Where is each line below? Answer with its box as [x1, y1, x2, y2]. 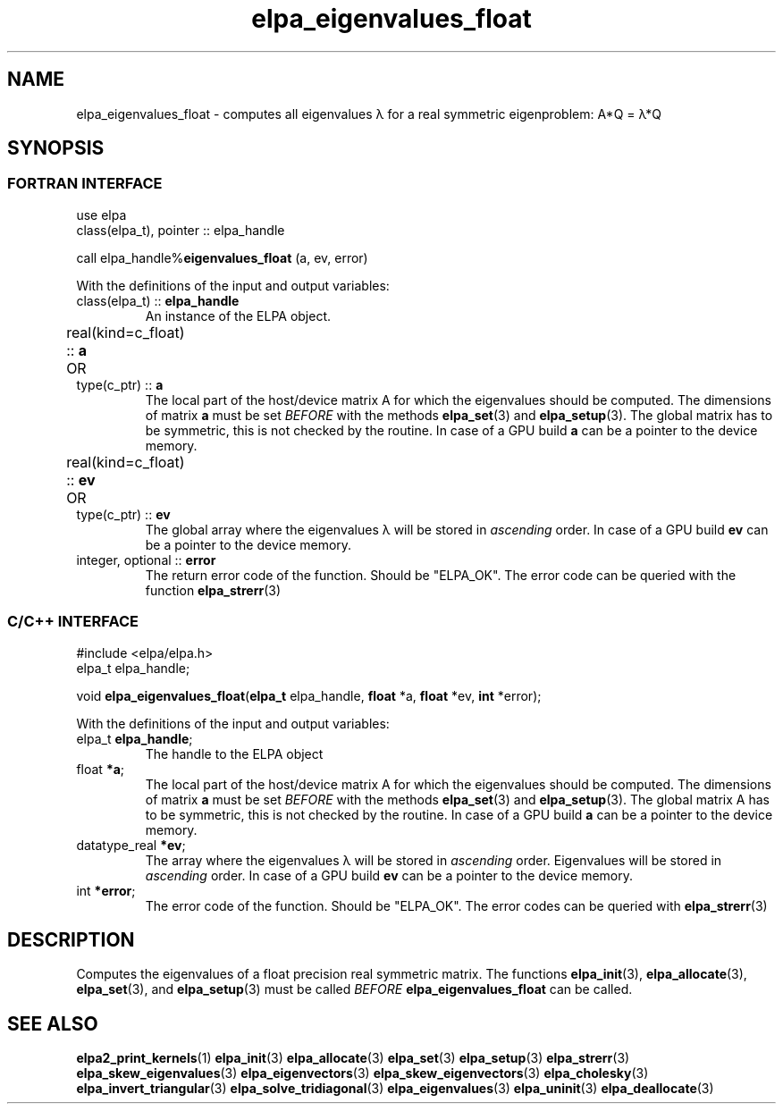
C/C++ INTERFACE [7, 612, 139, 631]
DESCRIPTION [7, 928, 135, 951]
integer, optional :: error [76, 551, 216, 568]
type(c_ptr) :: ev [76, 506, 171, 522]
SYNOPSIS [7, 137, 105, 160]
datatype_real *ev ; [76, 837, 186, 853]
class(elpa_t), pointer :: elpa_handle [76, 222, 285, 238]
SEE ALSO [7, 1012, 98, 1035]
